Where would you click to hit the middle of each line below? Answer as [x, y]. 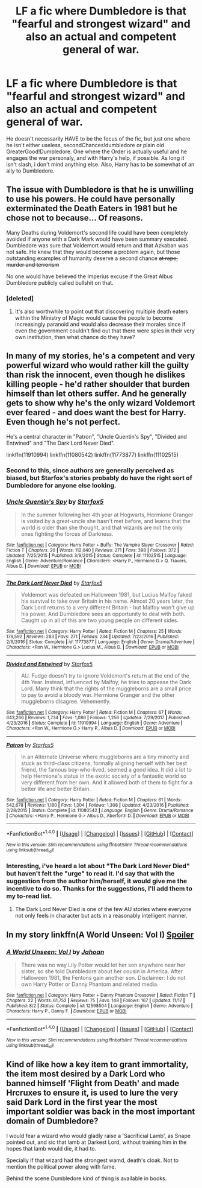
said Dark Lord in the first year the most [82, 1102]
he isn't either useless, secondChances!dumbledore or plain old [85, 145]
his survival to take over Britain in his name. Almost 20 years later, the [107, 601]
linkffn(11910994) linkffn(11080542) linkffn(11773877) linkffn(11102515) [93, 454]
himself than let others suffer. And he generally [96, 394]
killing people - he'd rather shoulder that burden [98, 384]
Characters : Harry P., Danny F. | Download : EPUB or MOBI [66, 1011]
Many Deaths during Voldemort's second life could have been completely [97, 232]
